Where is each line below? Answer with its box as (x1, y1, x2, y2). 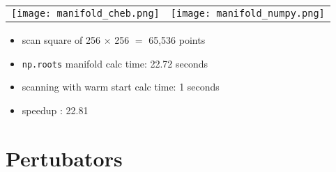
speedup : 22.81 (22, 102, 89, 117)
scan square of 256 (22, 33, 100, 47)
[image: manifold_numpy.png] (170, 8, 325, 19)
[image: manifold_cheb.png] (11, 8, 160, 19)
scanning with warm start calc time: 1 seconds (22, 79, 220, 94)
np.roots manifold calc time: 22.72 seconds (22, 56, 208, 70)
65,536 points (148, 33, 206, 47)
